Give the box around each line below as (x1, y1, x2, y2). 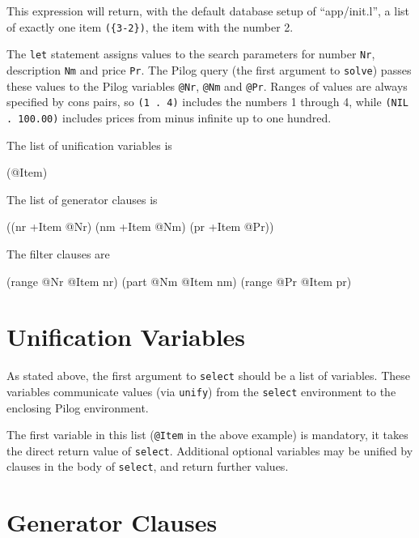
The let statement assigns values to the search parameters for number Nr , (6, 45, 375, 62)
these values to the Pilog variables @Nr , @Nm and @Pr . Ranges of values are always (6, 77, 408, 94)
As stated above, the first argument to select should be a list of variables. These (6, 367, 410, 384)
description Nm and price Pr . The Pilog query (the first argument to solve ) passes (6, 61, 412, 78)
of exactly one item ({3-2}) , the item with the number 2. (6, 18, 294, 35)
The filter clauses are (6, 245, 110, 262)
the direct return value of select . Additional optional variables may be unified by (6, 442, 413, 459)
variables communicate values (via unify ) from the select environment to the (6, 382, 396, 399)
